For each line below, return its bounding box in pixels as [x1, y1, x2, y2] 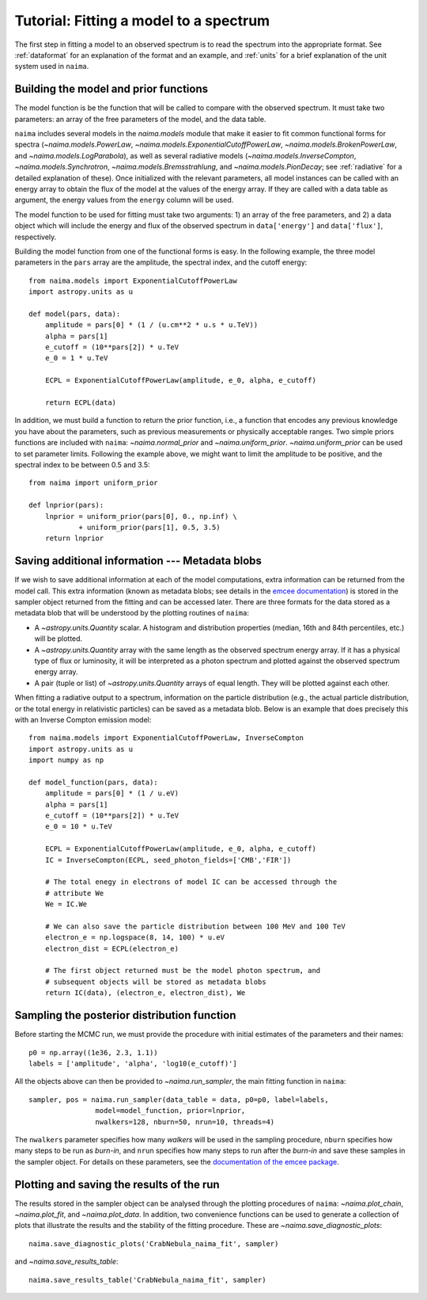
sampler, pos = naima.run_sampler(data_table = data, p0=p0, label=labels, [28, 1095, 329, 1104]
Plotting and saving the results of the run [14, 1177, 221, 1191]
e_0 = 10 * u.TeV [44, 822, 112, 831]
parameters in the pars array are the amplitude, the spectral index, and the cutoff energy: [14, 257, 308, 267]
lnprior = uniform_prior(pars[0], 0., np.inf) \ [44, 512, 237, 520]
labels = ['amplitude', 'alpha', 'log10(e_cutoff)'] [28, 1058, 237, 1068]
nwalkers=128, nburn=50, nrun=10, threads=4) [95, 1117, 275, 1127]
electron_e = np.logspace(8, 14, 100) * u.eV [44, 933, 225, 942]
